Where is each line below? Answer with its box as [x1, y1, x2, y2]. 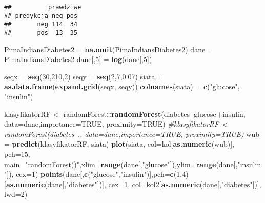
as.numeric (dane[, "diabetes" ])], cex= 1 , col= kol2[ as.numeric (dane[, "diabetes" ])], [6, 178, 261, 189]
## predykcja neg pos [4, 12, 78, 19]
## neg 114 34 [4, 21, 78, 28]
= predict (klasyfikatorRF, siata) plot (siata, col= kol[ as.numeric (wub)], [4, 138, 234, 149]
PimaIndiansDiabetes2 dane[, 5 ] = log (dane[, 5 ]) [4, 54, 152, 65]
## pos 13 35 [4, 29, 78, 36]
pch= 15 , [4, 148, 30, 159]
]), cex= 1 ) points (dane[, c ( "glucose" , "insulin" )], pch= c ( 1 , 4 [7, 169, 186, 179]
